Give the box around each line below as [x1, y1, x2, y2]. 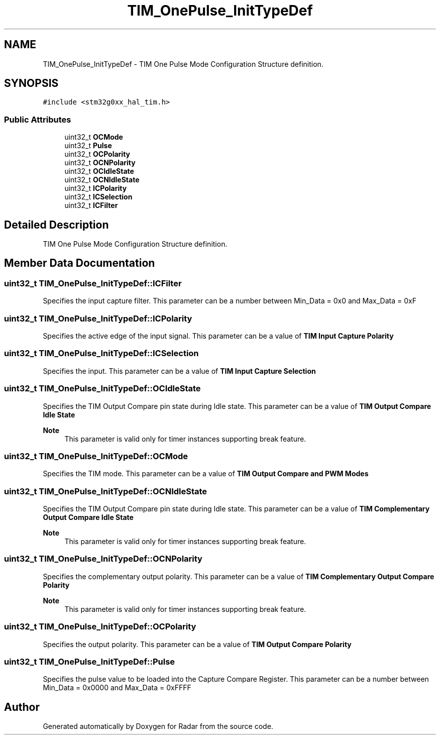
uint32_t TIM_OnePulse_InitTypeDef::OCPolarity [4, 621, 196, 632]
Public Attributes [4, 114, 71, 125]
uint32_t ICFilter [64, 201, 118, 210]
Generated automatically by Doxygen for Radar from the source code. [43, 722, 273, 731]
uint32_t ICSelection [64, 192, 133, 201]
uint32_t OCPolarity [64, 150, 131, 159]
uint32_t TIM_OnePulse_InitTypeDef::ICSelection [4, 348, 199, 359]
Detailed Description [4, 218, 109, 231]
